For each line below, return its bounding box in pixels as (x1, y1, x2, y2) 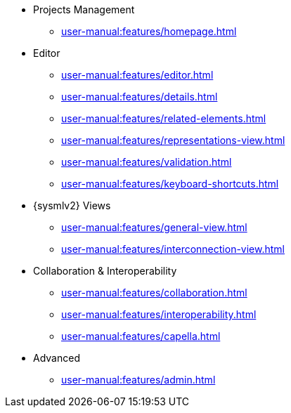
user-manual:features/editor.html (61, 69, 214, 81)
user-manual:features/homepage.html (61, 25, 237, 37)
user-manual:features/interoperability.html (61, 308, 257, 320)
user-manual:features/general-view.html (61, 221, 247, 233)
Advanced (33, 352, 80, 364)
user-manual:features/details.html (61, 91, 218, 103)
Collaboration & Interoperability (33, 265, 177, 277)
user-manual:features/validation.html (61, 156, 232, 168)
